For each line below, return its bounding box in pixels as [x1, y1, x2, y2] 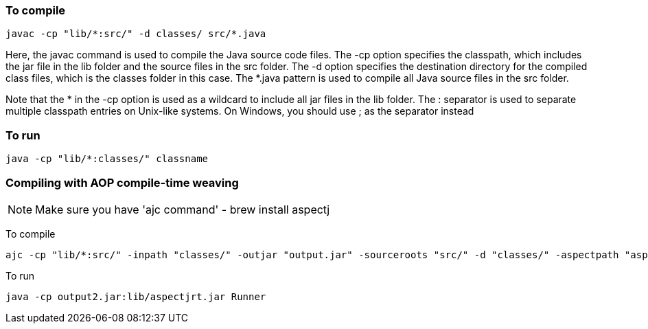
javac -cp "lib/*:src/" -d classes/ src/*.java [5, 28, 266, 40]
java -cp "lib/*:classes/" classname [5, 153, 209, 165]
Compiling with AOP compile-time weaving [5, 175, 239, 190]
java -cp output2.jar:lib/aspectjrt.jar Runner [5, 291, 266, 302]
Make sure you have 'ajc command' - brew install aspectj [35, 202, 330, 216]
